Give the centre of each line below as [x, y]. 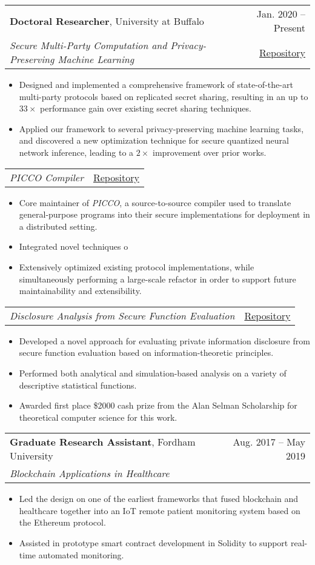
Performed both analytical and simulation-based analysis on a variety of [153, 373]
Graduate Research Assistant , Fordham [103, 442]
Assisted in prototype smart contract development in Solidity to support [154, 543]
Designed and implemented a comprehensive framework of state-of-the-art [156, 84]
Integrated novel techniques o [74, 246]
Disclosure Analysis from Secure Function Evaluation [122, 315]
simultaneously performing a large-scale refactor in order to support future [157, 279]
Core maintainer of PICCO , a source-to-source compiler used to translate [155, 202]
